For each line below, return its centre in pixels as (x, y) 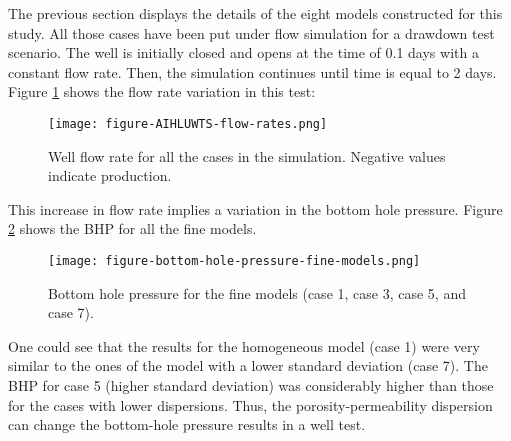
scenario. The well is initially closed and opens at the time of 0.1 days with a (243, 52)
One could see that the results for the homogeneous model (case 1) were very (244, 345)
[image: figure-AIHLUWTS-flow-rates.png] (188, 123)
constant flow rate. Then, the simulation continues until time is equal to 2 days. (252, 71)
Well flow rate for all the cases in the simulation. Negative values (247, 155)
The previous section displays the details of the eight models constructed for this (255, 13)
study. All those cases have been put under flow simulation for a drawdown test (251, 32)
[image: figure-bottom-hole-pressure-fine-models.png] (234, 261)
